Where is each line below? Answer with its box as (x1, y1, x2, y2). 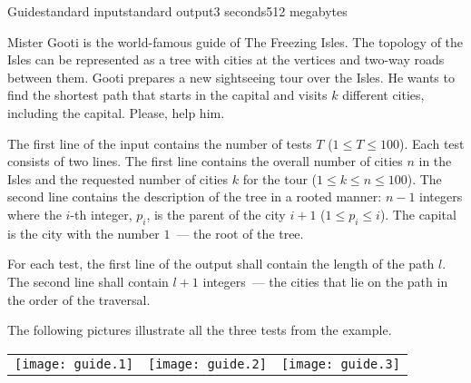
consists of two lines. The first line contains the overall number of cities (7, 152, 403, 171)
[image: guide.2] (147, 356, 267, 371)
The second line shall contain (7, 271, 169, 290)
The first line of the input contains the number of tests (7, 133, 312, 152)
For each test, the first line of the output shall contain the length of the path (7, 254, 435, 273)
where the (7, 204, 62, 223)
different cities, (342, 85, 425, 104)
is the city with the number (7, 223, 160, 242)
